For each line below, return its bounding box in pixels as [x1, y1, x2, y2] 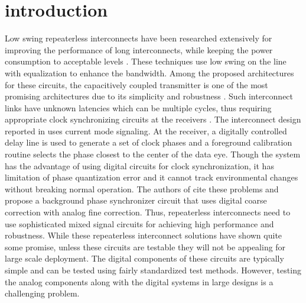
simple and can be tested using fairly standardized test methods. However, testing [5, 264, 301, 276]
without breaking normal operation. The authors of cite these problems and [5, 182, 279, 195]
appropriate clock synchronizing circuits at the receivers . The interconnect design [5, 113, 301, 125]
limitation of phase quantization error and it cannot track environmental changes [5, 171, 298, 183]
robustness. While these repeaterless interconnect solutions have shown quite [5, 229, 282, 241]
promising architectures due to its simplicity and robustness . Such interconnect [5, 90, 294, 102]
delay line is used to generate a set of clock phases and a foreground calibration [5, 136, 292, 149]
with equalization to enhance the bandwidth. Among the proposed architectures [5, 66, 294, 79]
